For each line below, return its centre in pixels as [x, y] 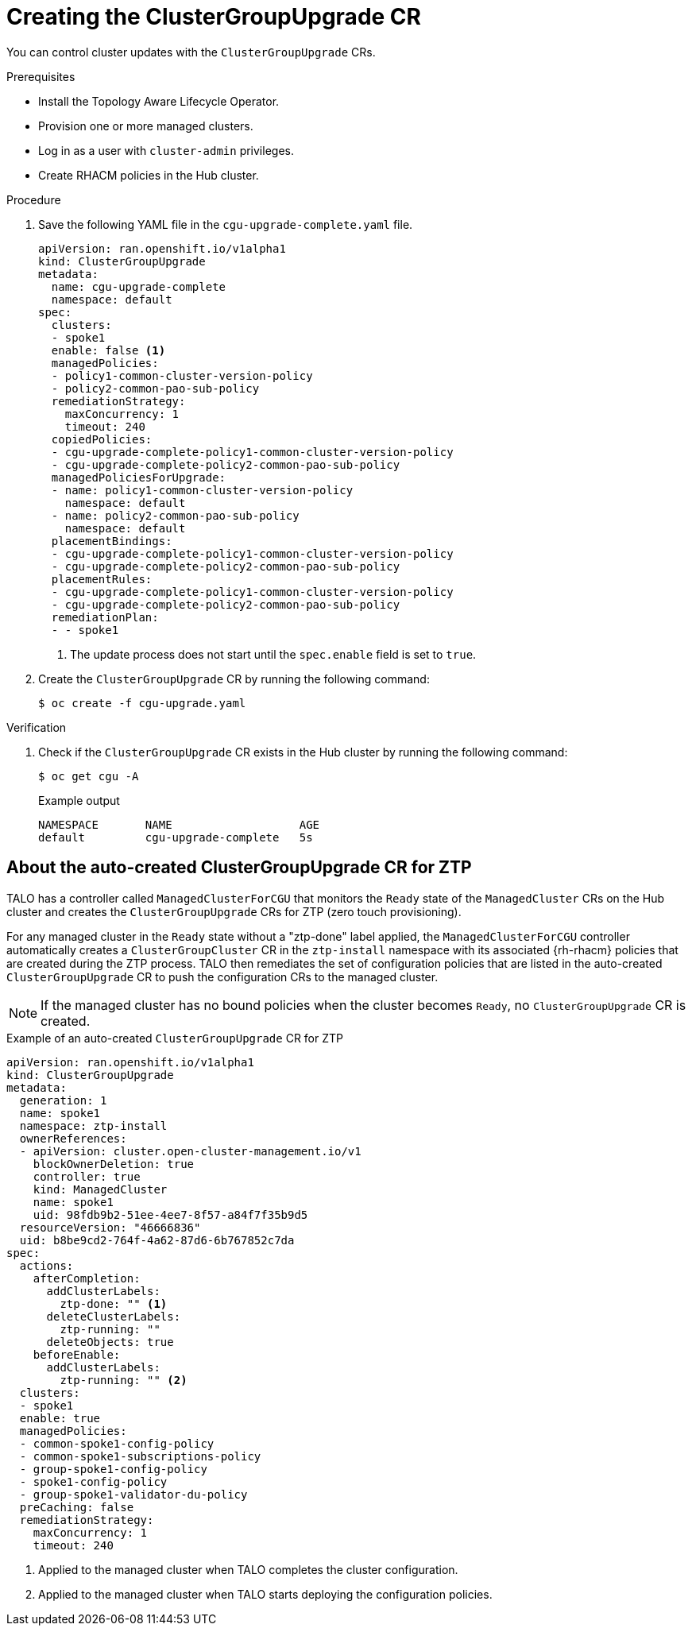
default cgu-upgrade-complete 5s [176, 837]
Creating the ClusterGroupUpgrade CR [214, 17]
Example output [79, 800]
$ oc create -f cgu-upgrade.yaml [142, 703]
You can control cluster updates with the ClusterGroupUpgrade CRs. [191, 52]
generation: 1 [63, 1100]
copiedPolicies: [102, 439]
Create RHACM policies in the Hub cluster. [149, 175]
